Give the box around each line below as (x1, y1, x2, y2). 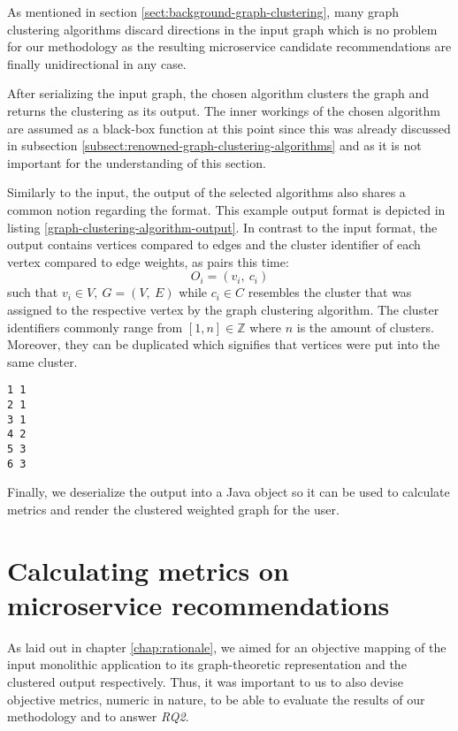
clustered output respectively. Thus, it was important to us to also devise (7, 672, 403, 690)
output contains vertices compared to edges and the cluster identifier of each (7, 235, 421, 254)
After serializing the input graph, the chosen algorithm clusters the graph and (7, 84, 429, 103)
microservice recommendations (7, 586, 390, 622)
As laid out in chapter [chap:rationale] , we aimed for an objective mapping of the (7, 637, 447, 656)
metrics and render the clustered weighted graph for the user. (7, 499, 340, 518)
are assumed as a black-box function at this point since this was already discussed (7, 118, 451, 137)
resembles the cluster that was (248, 283, 412, 301)
